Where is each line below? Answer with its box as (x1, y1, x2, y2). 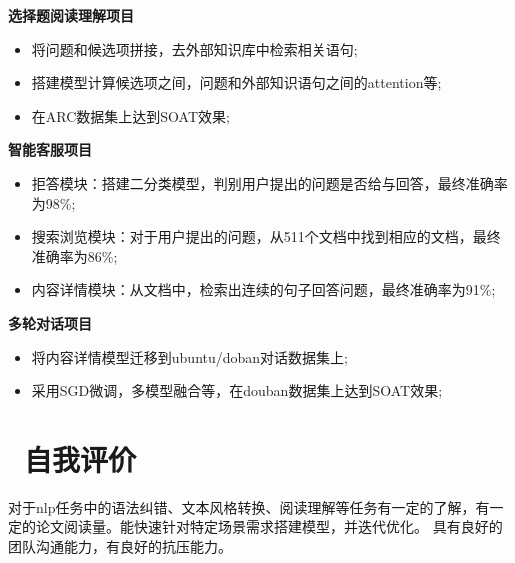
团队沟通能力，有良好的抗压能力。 (8, 536, 232, 557)
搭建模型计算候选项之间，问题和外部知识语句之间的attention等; (31, 72, 442, 93)
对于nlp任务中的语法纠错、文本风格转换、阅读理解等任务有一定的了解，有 (8, 496, 490, 517)
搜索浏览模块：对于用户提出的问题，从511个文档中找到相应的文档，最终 (31, 226, 501, 247)
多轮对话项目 (8, 312, 92, 333)
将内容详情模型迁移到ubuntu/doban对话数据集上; (31, 346, 349, 367)
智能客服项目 (8, 139, 92, 160)
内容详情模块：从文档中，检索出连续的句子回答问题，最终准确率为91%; (31, 279, 496, 300)
